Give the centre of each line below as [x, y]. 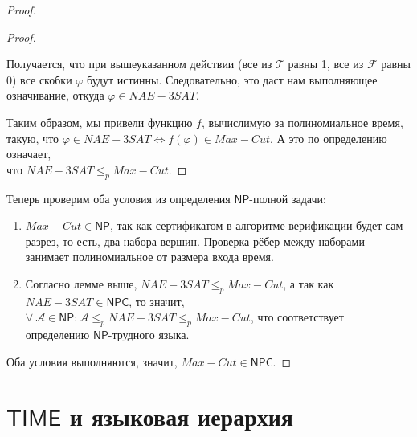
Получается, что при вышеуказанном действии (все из [139, 64]
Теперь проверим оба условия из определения [119, 198]
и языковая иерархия [181, 417]
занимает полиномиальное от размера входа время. [149, 257]
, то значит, [157, 301]
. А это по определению [329, 138]
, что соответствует [297, 317]
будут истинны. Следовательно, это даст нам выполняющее [232, 79]
